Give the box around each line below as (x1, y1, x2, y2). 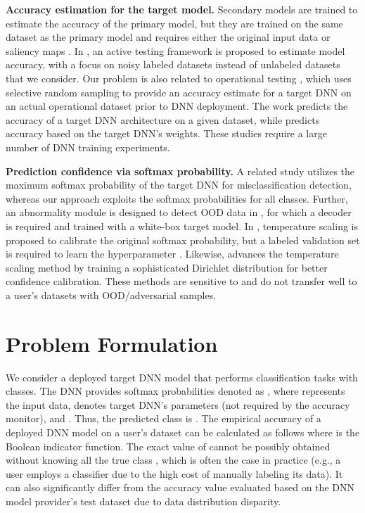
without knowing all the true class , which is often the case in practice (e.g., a (6, 452, 341, 467)
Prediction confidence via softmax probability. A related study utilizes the (6, 163, 355, 178)
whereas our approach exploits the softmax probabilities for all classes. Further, (6, 191, 348, 205)
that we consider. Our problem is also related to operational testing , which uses (6, 70, 352, 85)
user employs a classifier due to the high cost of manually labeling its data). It (6, 466, 343, 481)
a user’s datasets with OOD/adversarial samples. (6, 287, 217, 302)
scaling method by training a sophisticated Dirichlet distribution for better (6, 260, 328, 274)
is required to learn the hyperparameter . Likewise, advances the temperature (6, 246, 339, 261)
